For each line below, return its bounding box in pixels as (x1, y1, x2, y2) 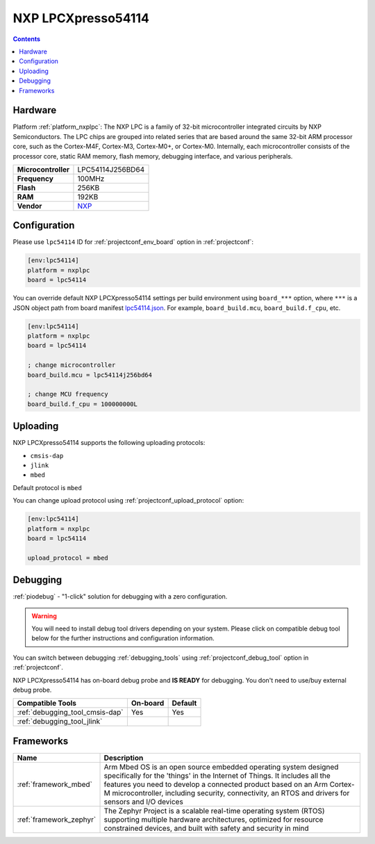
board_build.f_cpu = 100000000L (27, 400, 138, 408)
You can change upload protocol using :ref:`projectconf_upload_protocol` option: (12, 496, 244, 505)
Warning (31, 612, 57, 620)
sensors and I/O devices (103, 797, 183, 806)
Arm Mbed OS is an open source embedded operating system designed (103, 762, 339, 772)
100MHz (77, 174, 105, 184)
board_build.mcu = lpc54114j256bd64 (27, 371, 153, 379)
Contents (12, 35, 41, 43)
